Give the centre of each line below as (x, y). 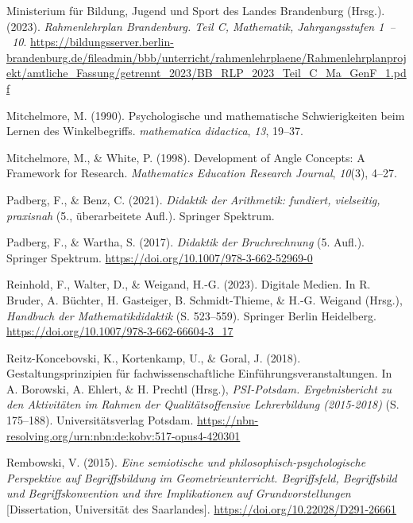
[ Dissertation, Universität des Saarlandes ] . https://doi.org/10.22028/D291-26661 (202, 509)
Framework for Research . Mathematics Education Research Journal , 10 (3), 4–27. (202, 173)
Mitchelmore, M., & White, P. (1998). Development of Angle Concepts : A (186, 157)
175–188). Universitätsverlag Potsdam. (100, 420)
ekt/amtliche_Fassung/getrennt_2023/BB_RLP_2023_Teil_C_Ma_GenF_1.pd (206, 73)
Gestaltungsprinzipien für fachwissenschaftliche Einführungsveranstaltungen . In (199, 373)
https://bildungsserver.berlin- (102, 42)
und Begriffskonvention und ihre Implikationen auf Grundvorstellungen (179, 493)
